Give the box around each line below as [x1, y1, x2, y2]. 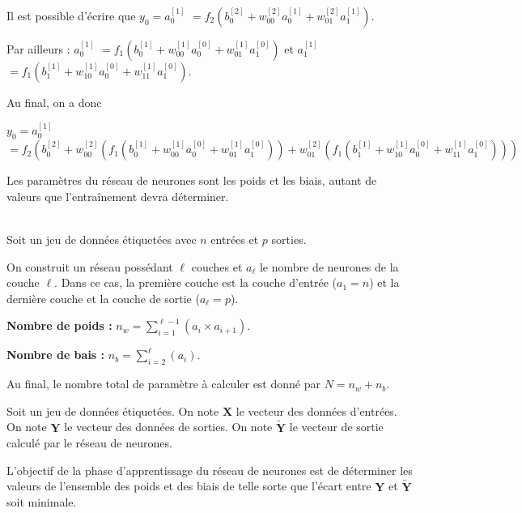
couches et [191, 258, 243, 275]
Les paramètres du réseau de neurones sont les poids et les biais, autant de [6, 172, 377, 189]
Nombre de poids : [6, 317, 112, 334]
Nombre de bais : [6, 346, 105, 363]
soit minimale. [6, 494, 77, 511]
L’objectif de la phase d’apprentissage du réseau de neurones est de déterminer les [6, 461, 413, 478]
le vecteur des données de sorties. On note [64, 418, 273, 435]
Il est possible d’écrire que [6, 7, 136, 24]
